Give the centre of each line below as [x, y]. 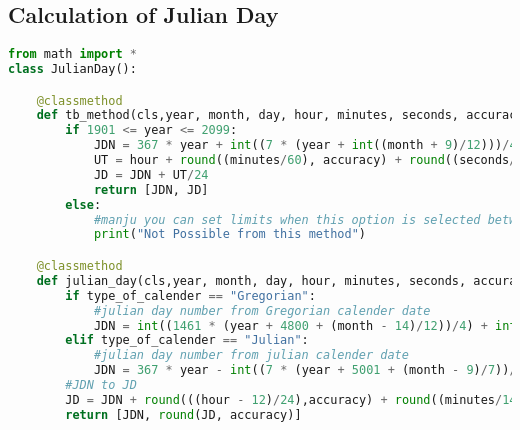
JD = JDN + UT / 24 [151, 174]
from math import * [72, 54]
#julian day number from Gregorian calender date [262, 310]
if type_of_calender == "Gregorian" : [190, 295]
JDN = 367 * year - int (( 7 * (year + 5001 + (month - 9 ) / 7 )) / [305, 370]
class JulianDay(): [72, 69]
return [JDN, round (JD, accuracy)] [183, 414]
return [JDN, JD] [151, 189]
